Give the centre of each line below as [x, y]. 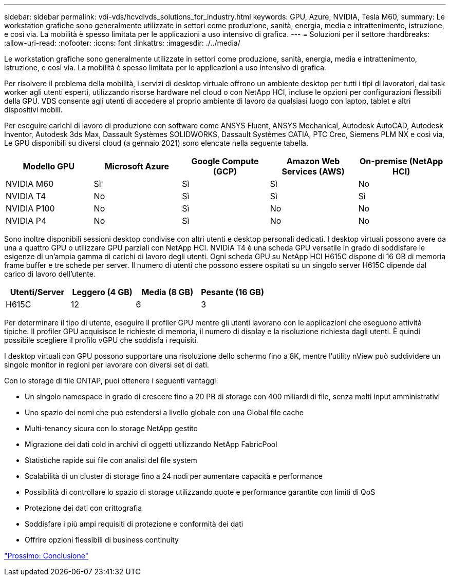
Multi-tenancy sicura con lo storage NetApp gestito [111, 428]
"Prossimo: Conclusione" [46, 556]
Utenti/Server [37, 292]
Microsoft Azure [137, 166]
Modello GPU [49, 166]
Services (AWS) [313, 171]
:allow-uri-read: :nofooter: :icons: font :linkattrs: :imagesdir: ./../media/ [122, 43]
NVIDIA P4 [26, 221]
